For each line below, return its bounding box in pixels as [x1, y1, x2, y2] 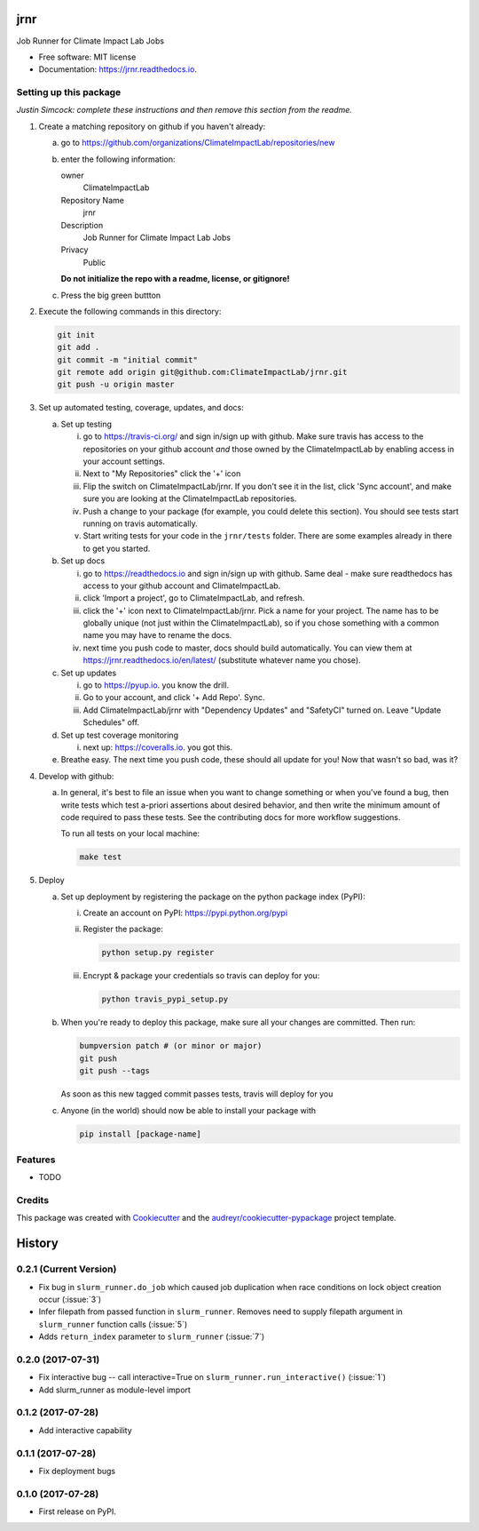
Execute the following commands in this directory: [38, 306, 222, 316]
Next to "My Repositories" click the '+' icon [82, 468, 241, 479]
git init [57, 330, 96, 339]
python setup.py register [101, 947, 215, 958]
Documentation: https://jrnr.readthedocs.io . [38, 64, 197, 75]
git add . [57, 342, 100, 353]
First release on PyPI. [38, 1506, 117, 1517]
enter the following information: [60, 154, 177, 164]
